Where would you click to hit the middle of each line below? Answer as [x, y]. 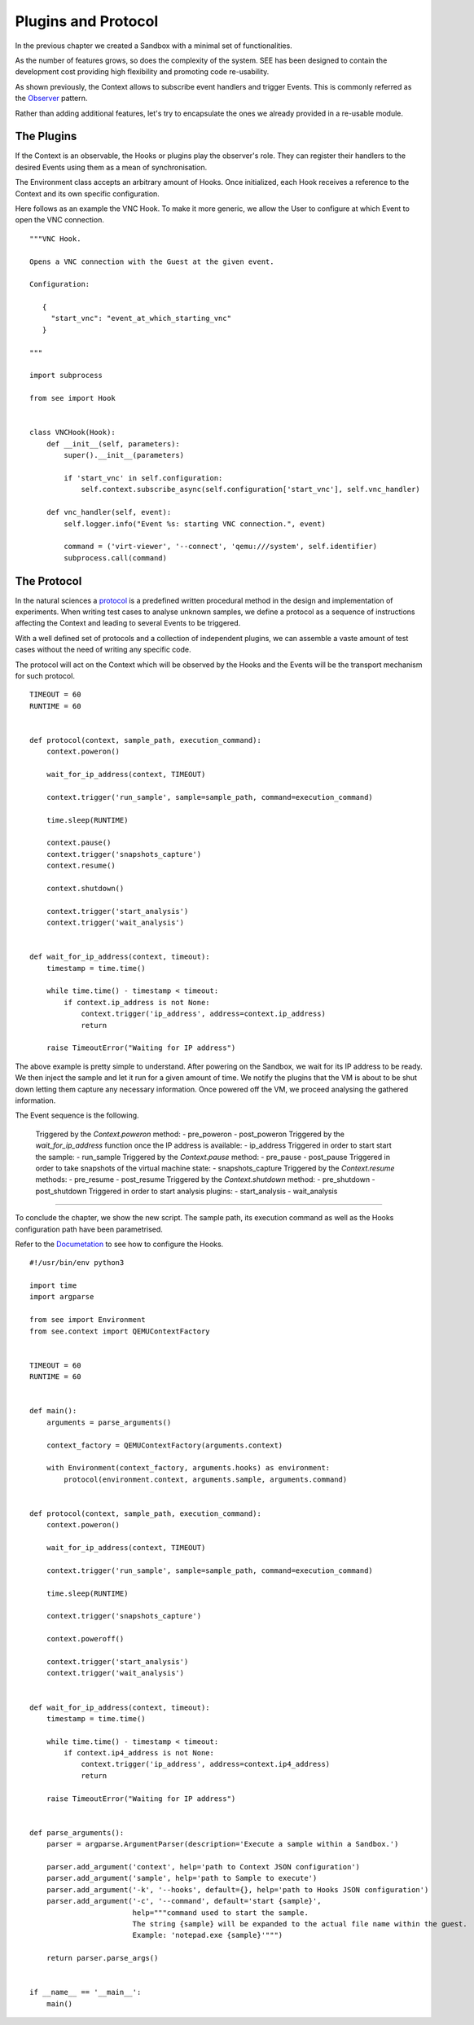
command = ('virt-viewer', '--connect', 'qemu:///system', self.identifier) [221, 547]
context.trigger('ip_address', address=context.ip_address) [203, 1014]
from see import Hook [72, 398]
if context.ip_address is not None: [137, 1002]
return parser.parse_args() [102, 1958]
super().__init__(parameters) [124, 455]
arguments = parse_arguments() [109, 1422]
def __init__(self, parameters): [113, 444]
